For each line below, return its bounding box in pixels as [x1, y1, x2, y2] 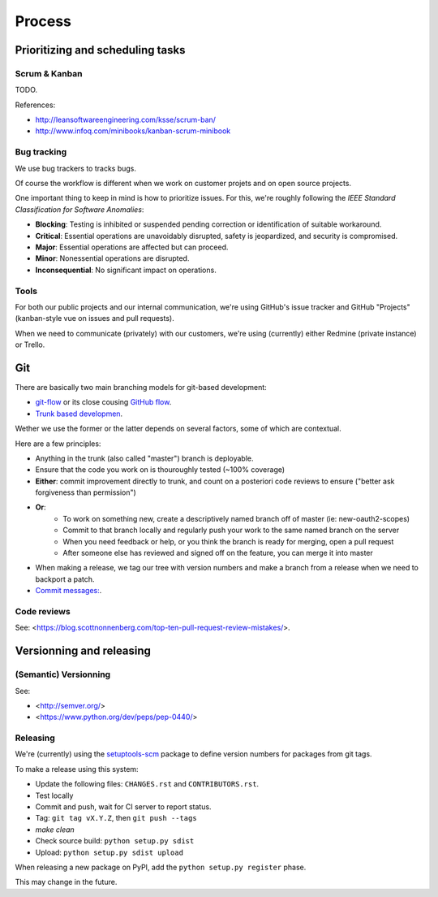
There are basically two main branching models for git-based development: [15, 382, 267, 392]
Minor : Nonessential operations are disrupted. [35, 253, 190, 263]
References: [15, 100, 56, 110]
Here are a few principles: [15, 439, 101, 448]
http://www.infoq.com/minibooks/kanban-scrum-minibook [35, 126, 231, 136]
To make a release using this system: [15, 764, 139, 773]
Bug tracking [15, 146, 67, 158]
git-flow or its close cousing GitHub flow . [35, 397, 172, 407]
